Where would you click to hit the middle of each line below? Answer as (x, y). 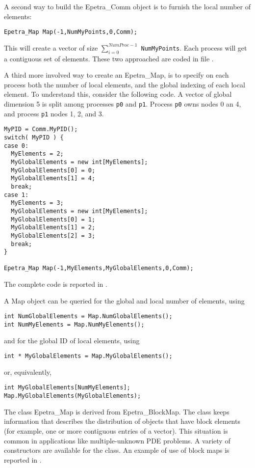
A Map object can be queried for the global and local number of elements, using (124, 300)
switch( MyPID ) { (34, 137)
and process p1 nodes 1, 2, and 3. (54, 113)
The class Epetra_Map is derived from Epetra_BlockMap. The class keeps (117, 411)
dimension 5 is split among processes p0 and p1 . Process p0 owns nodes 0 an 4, (123, 104)
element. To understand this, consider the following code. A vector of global (118, 94)
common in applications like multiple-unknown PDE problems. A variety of (117, 440)
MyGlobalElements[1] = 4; (53, 179)
